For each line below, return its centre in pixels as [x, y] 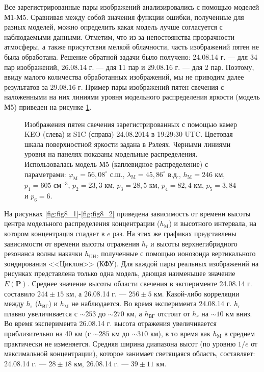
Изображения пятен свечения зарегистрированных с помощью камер [131, 124]
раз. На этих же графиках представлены [175, 233]
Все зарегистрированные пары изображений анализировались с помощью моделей [132, 7]
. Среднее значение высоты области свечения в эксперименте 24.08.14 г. [140, 283]
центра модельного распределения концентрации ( [82, 223]
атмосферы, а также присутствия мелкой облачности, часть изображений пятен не [132, 47]
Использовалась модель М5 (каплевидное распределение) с [116, 164]
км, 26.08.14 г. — [101, 363]
